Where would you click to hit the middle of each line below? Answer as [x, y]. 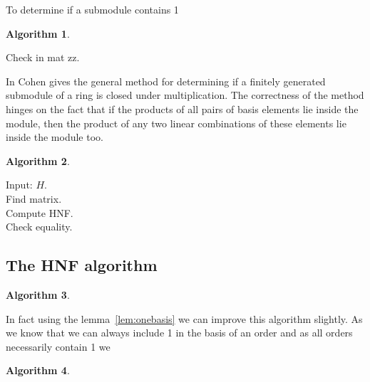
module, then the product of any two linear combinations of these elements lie [176, 123]
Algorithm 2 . [38, 160]
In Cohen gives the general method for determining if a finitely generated [166, 81]
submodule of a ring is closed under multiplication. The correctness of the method [185, 95]
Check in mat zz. [43, 57]
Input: [19, 185]
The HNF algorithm [82, 265]
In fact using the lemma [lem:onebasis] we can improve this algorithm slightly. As [184, 318]
